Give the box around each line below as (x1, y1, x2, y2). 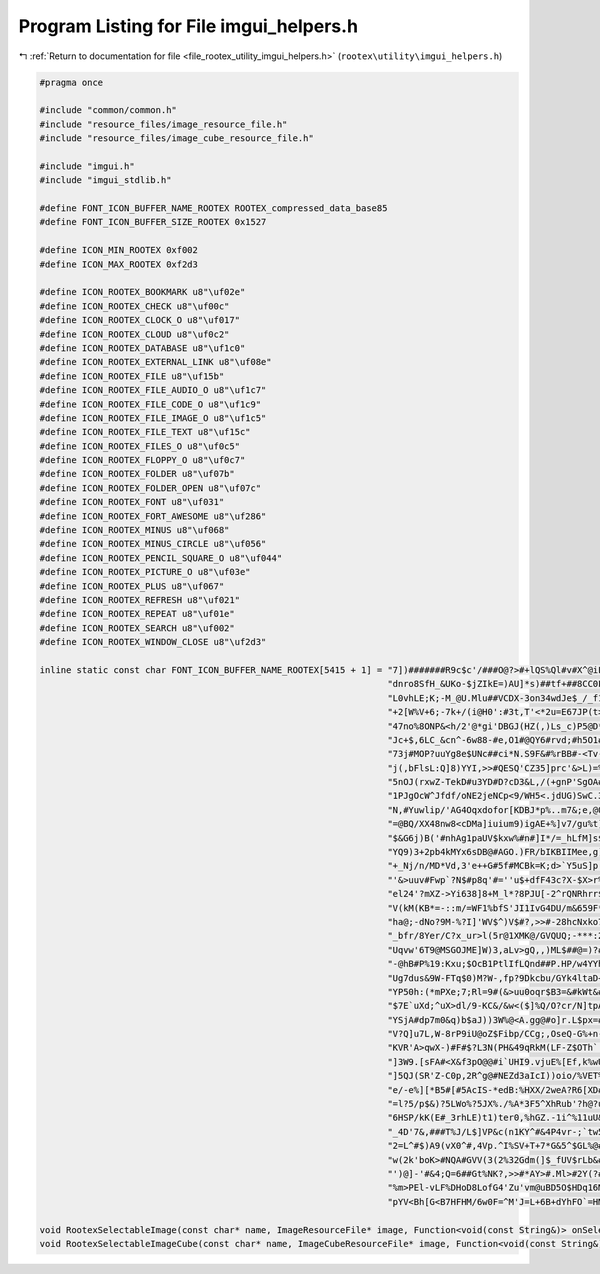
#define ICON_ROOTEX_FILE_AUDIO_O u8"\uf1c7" (39, 385, 267, 396)
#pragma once (39, 76, 104, 88)
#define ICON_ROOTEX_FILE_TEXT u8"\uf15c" (39, 426, 251, 438)
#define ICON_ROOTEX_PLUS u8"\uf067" (39, 580, 225, 592)
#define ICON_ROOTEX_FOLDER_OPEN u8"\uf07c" (39, 482, 262, 494)
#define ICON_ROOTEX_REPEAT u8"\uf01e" (39, 608, 235, 620)
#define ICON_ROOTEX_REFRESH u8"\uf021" (39, 594, 240, 605)
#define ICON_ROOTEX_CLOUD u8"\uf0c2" (39, 328, 230, 340)
